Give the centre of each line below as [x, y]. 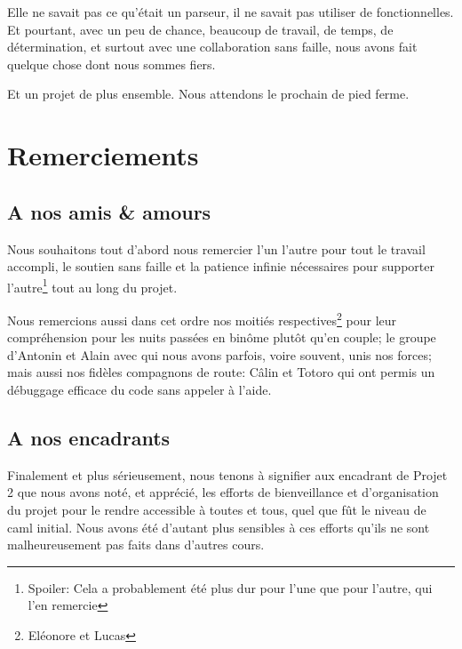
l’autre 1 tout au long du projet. [92, 285]
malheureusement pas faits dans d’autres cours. [136, 545]
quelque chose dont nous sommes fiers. [112, 64]
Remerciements [103, 155]
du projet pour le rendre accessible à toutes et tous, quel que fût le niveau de [217, 509]
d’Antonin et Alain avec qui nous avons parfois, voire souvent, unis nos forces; [219, 354]
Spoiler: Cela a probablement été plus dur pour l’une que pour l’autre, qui [230, 587]
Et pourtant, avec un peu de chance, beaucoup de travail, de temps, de [200, 29]
